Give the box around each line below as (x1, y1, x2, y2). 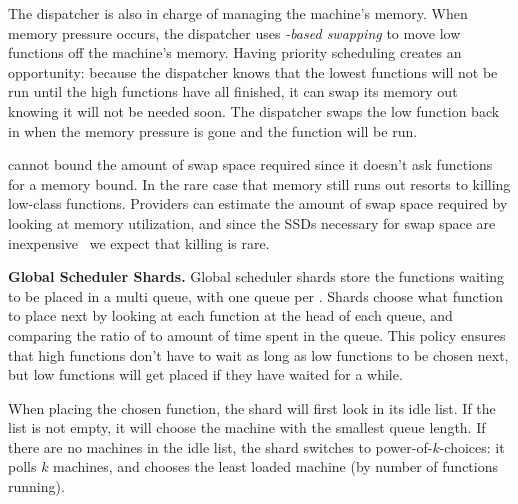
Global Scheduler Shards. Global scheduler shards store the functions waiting (8, 266, 504, 287)
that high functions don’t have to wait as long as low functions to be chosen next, (8, 344, 509, 365)
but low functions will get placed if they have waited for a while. (8, 364, 403, 385)
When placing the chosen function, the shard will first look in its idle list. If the (8, 397, 496, 418)
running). (8, 476, 65, 497)
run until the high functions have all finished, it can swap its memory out (8, 81, 458, 102)
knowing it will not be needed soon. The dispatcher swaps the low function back (8, 100, 500, 121)
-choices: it (439, 436, 505, 457)
